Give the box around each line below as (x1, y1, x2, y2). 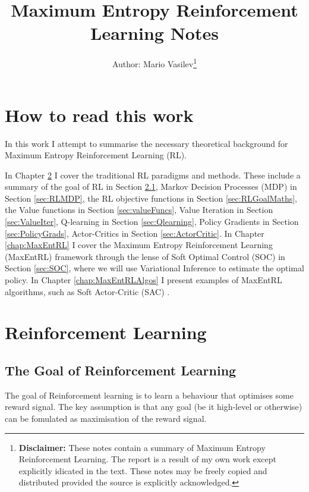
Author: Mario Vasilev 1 (112, 56, 197, 70)
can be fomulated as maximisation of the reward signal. (5, 412, 207, 424)
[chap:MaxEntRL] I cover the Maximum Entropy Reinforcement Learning (5, 239, 273, 251)
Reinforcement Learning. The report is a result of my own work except (18, 453, 276, 465)
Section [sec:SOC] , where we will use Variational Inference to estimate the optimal (5, 262, 304, 274)
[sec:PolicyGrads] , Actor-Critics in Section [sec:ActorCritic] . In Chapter (5, 227, 264, 239)
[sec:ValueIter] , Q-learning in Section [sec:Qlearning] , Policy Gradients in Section (5, 215, 299, 228)
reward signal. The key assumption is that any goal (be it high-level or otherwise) (5, 400, 302, 413)
